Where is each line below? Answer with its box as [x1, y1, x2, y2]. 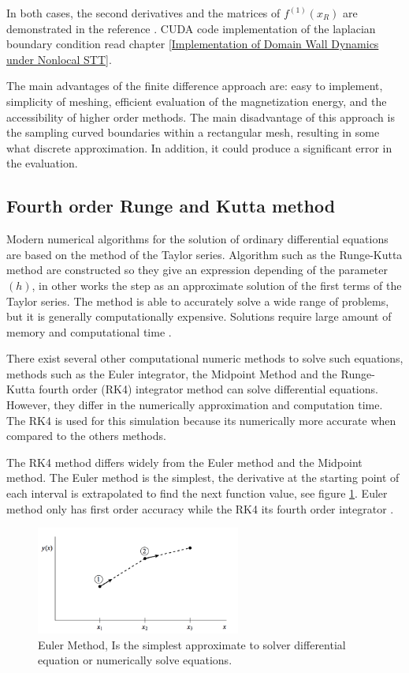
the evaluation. [6, 155, 78, 171]
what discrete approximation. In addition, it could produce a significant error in [6, 139, 392, 156]
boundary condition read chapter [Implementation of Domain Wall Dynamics [6, 36, 379, 52]
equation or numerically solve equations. [38, 652, 232, 668]
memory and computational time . [6, 323, 172, 340]
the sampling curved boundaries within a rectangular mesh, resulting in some [6, 124, 380, 141]
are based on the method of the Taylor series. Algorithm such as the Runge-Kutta [6, 246, 403, 262]
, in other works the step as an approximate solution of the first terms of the [32, 276, 402, 293]
